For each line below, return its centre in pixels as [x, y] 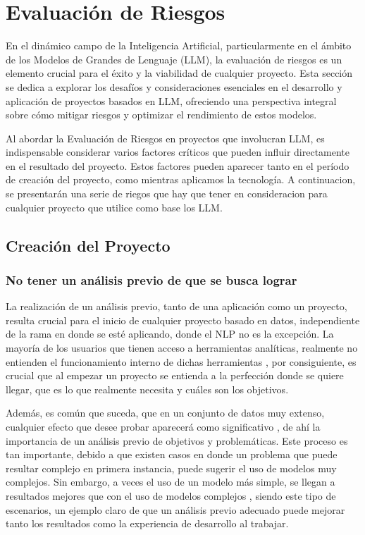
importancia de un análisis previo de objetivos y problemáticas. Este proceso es [177, 440]
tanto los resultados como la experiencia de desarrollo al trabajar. [147, 523]
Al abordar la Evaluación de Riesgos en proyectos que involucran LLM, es [165, 138]
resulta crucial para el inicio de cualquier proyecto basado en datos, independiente [183, 320]
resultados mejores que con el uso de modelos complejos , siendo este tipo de [171, 495]
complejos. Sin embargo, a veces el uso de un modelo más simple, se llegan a [171, 482]
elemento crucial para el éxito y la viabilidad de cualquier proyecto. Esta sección [179, 73]
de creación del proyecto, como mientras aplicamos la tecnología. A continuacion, [181, 179]
